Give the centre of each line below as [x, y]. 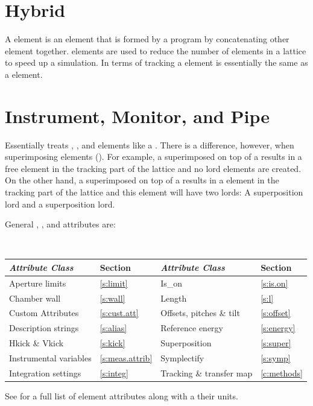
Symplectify [182, 358]
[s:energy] [278, 328]
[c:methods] [282, 373]
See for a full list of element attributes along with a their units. [122, 395]
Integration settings [45, 373]
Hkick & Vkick [36, 343]
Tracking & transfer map [207, 373]
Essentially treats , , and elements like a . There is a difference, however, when [150, 144]
